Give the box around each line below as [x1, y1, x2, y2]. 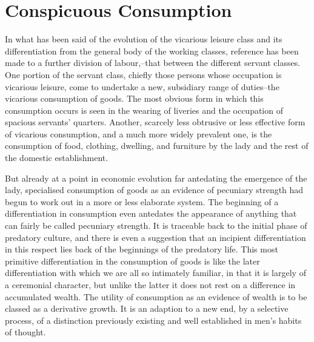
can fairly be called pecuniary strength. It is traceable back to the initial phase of [5, 219, 307, 232]
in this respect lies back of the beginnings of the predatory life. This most [5, 243, 278, 255]
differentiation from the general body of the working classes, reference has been [5, 44, 299, 57]
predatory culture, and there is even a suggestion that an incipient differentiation [5, 231, 306, 243]
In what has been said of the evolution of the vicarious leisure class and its [5, 33, 282, 45]
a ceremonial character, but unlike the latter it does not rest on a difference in [5, 278, 296, 291]
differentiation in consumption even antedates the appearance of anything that [5, 207, 297, 220]
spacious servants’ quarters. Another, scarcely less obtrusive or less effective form [5, 116, 306, 128]
